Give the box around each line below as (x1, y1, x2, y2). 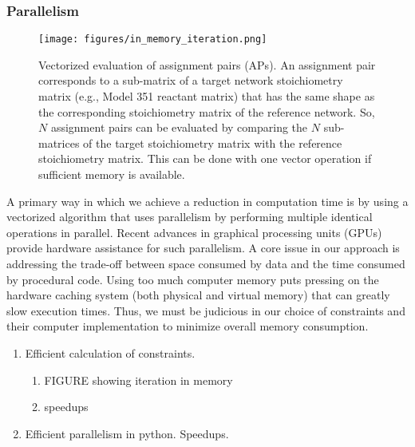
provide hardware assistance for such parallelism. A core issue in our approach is (6, 239, 400, 256)
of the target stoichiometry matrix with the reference (83, 134, 342, 151)
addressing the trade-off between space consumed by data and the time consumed (6, 255, 405, 271)
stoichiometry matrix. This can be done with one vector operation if (38, 150, 372, 167)
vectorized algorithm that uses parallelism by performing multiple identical (6, 208, 373, 225)
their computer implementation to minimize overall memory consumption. (6, 318, 369, 334)
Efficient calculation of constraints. (25, 344, 196, 361)
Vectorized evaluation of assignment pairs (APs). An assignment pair (38, 56, 376, 73)
